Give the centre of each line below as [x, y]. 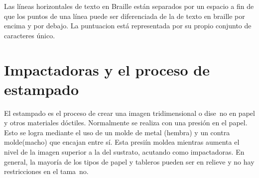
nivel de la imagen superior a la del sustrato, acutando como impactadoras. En [124, 152]
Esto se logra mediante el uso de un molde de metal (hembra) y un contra [117, 132]
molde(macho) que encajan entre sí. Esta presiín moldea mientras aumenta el [122, 142]
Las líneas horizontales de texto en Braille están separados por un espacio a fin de [129, 6]
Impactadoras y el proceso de [107, 69]
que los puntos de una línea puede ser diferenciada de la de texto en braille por [125, 16]
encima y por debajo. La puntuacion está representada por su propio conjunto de [128, 26]
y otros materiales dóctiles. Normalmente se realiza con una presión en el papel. [126, 123]
